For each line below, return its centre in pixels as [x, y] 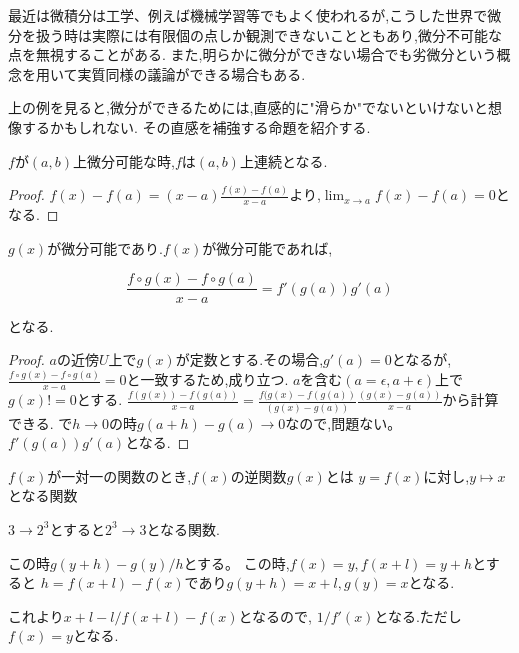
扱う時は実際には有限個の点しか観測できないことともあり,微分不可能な [268, 34]
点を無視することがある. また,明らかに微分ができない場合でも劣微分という [252, 54]
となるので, [275, 615]
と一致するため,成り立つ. [207, 379]
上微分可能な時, [124, 160]
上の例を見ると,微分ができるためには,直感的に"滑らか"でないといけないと [248, 107]
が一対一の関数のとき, [119, 475]
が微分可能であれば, [267, 247]
